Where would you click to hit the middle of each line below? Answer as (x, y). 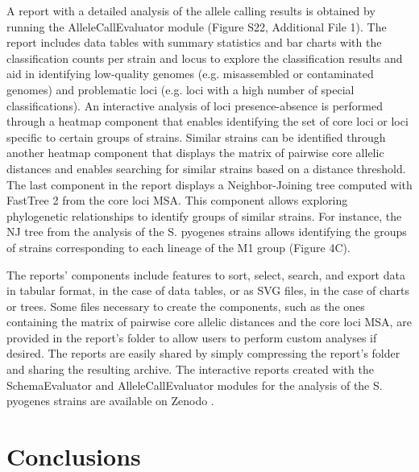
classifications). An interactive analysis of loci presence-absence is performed (195, 105)
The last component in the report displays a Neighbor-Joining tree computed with (209, 184)
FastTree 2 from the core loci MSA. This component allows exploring (177, 200)
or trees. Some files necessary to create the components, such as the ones (186, 306)
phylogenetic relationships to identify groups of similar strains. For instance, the (204, 215)
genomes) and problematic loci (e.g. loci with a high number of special (180, 89)
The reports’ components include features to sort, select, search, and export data (206, 274)
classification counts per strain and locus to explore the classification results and (205, 58)
